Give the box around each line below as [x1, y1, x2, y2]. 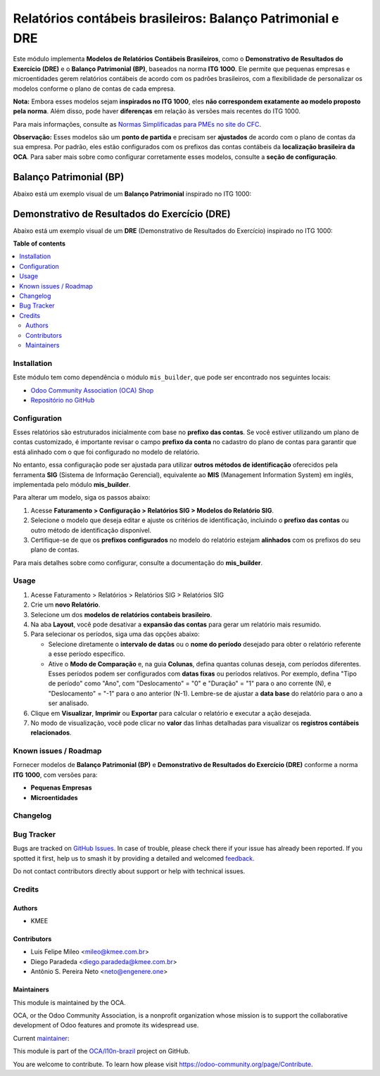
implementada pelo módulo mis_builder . [13, 480, 131, 488]
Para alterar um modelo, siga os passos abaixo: [13, 493, 151, 502]
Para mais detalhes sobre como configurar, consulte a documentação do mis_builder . [13, 558, 263, 567]
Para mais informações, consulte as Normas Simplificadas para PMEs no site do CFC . [13, 120, 262, 128]
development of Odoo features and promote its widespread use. [13, 1021, 199, 1030]
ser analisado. [48, 699, 89, 707]
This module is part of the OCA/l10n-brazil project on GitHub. [13, 1047, 190, 1056]
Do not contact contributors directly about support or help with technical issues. [13, 867, 246, 875]
